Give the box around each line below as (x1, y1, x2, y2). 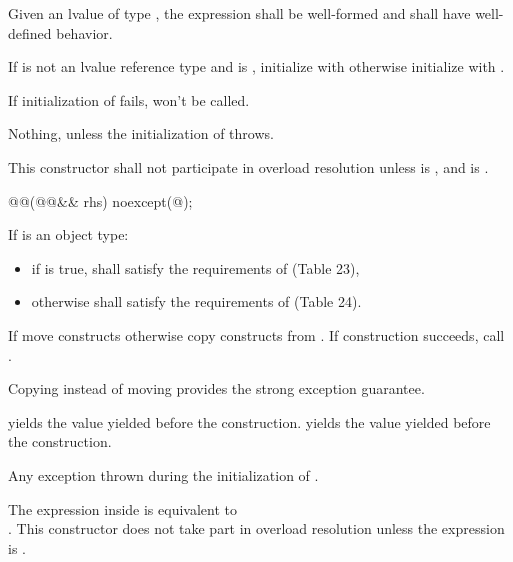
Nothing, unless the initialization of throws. (8, 123, 274, 144)
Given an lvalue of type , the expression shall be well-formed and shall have (8, 3, 471, 23)
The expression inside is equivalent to (8, 498, 237, 519)
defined (8, 22, 52, 43)
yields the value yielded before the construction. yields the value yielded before (8, 411, 491, 432)
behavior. (56, 22, 113, 43)
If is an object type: (8, 224, 129, 245)
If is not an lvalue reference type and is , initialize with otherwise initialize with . (8, 56, 505, 77)
